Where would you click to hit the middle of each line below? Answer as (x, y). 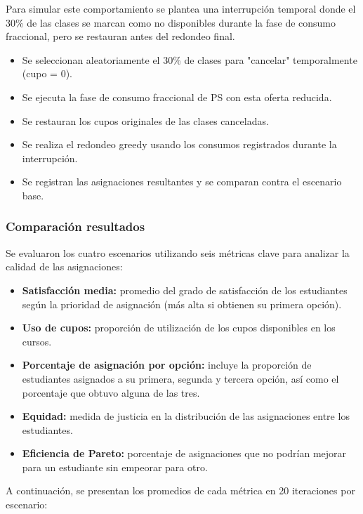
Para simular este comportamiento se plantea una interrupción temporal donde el (181, 8)
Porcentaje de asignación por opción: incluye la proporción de (167, 365)
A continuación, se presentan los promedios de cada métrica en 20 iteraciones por (180, 490)
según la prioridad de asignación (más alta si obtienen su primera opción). (182, 304)
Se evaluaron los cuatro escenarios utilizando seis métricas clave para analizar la (178, 252)
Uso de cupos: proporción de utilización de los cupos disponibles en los (179, 328)
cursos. (37, 341)
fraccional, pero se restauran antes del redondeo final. (120, 36)
